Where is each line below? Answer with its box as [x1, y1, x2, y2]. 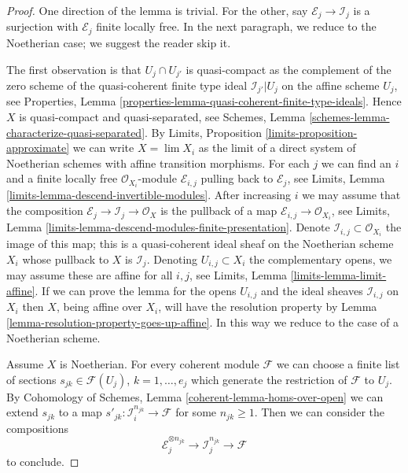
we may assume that [302, 187, 401, 203]
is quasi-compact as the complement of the [186, 61, 391, 77]
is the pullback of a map [160, 202, 278, 219]
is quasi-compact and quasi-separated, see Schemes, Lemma [19, 109, 306, 124]
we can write [72, 139, 134, 156]
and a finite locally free [6, 170, 118, 187]
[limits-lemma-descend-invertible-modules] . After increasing [6, 187, 292, 203]
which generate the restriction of [191, 371, 347, 387]
